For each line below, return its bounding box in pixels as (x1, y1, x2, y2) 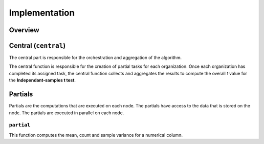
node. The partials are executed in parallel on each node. (9, 110, 124, 116)
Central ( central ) (9, 41, 66, 50)
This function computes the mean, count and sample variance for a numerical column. (9, 132, 183, 138)
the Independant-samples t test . (9, 77, 76, 83)
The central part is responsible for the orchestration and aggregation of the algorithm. (9, 55, 182, 61)
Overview (9, 26, 40, 34)
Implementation (9, 7, 75, 18)
